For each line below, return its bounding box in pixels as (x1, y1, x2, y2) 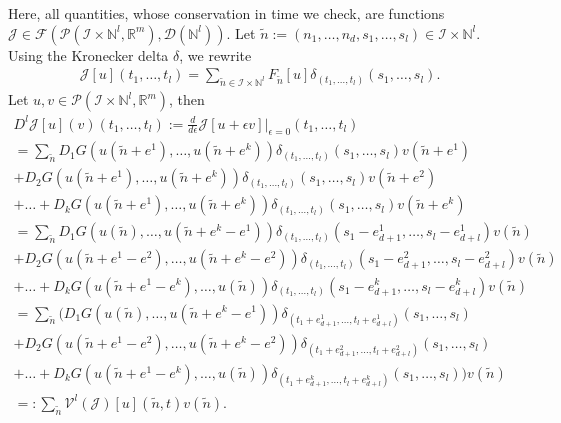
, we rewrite (179, 44, 252, 65)
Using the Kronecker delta (8, 44, 169, 65)
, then (169, 89, 205, 110)
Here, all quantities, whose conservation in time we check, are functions (8, 3, 445, 23)
